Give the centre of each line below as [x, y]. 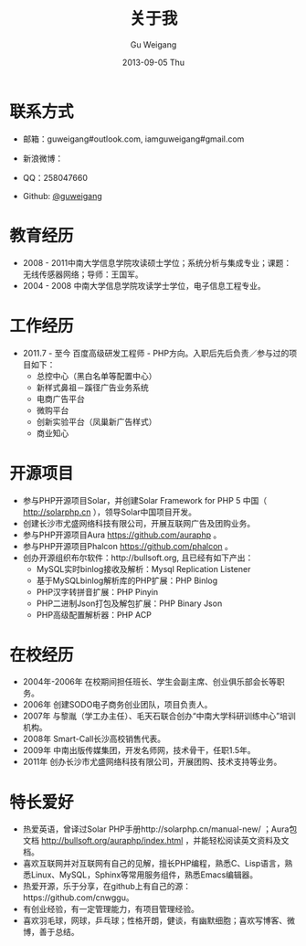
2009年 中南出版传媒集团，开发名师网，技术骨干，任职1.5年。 [139, 750]
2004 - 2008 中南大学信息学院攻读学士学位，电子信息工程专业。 [144, 285]
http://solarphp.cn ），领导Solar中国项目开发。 [110, 512]
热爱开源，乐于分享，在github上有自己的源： [107, 887]
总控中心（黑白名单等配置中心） [96, 376]
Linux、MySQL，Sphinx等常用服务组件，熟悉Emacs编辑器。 [144, 875]
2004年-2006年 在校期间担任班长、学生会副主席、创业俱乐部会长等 [149, 682]
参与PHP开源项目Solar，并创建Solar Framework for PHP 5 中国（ [145, 500]
